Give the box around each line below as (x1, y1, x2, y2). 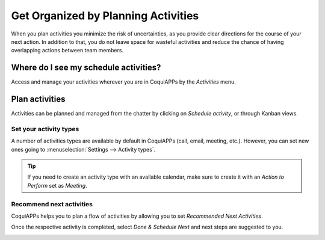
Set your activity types (11, 125, 79, 133)
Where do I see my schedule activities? (11, 63, 161, 73)
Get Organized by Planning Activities (11, 9, 199, 22)
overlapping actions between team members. (11, 47, 123, 54)
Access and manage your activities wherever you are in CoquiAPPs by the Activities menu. (11, 78, 236, 85)
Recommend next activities (11, 200, 93, 208)
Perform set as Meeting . (27, 182, 87, 189)
